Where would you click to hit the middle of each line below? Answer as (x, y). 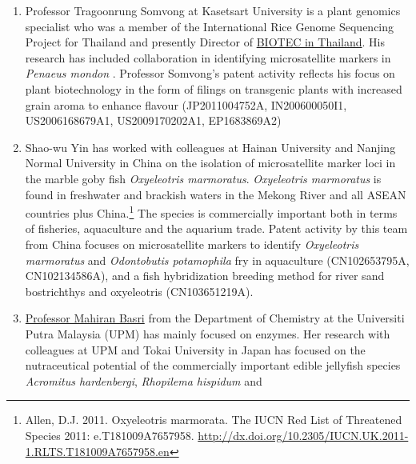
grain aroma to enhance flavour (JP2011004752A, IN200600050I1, (186, 104)
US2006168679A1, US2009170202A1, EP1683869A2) (153, 120)
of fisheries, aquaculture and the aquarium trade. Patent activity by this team (216, 228)
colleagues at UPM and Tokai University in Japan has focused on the (195, 349)
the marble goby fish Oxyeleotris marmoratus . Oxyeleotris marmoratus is (203, 178)
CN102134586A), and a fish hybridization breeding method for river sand (205, 276)
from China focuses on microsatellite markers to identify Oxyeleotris (192, 244)
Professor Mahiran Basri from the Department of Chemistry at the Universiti (215, 318)
